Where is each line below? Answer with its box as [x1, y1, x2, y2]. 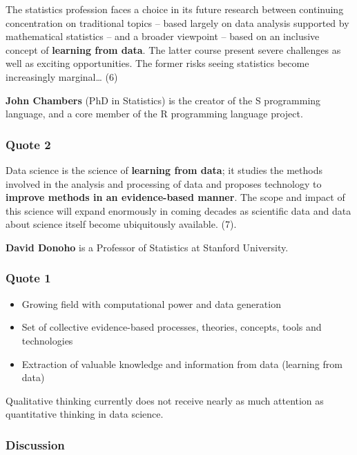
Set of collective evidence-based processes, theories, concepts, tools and [21, 320, 322, 334]
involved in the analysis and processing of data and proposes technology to [6, 176, 322, 191]
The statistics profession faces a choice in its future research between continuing [6, 2, 344, 16]
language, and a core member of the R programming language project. [6, 106, 303, 121]
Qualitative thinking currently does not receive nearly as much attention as [6, 393, 324, 407]
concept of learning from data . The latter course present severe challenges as [6, 42, 341, 57]
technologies [21, 333, 73, 347]
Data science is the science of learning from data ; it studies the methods [6, 162, 322, 177]
